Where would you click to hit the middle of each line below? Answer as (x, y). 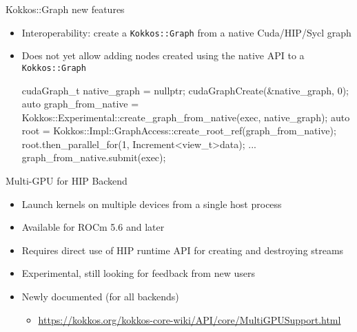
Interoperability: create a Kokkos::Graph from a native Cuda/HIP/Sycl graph (186, 32)
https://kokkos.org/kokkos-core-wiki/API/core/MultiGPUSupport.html (190, 319)
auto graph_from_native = (80, 104)
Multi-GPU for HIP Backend (67, 181)
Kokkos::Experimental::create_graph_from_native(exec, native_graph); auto (186, 117)
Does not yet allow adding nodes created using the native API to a (163, 55)
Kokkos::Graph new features (65, 9)
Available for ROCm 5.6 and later (93, 227)
